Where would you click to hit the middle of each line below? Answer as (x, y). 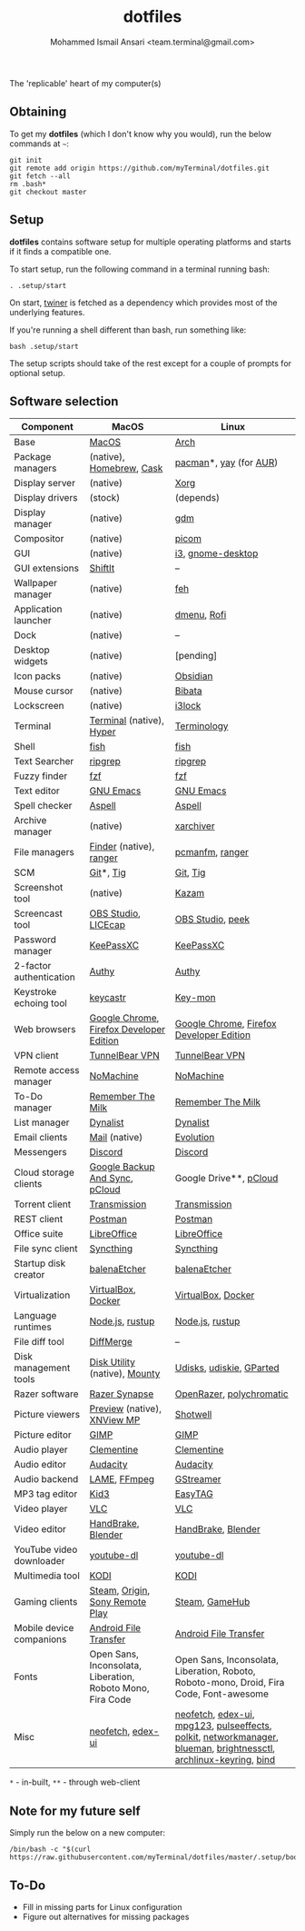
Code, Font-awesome (222, 1694)
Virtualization (42, 1295)
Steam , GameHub (212, 1602)
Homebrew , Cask (126, 468)
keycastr (108, 998)
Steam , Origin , (120, 1590)
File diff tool (39, 1342)
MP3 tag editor (46, 1494)
